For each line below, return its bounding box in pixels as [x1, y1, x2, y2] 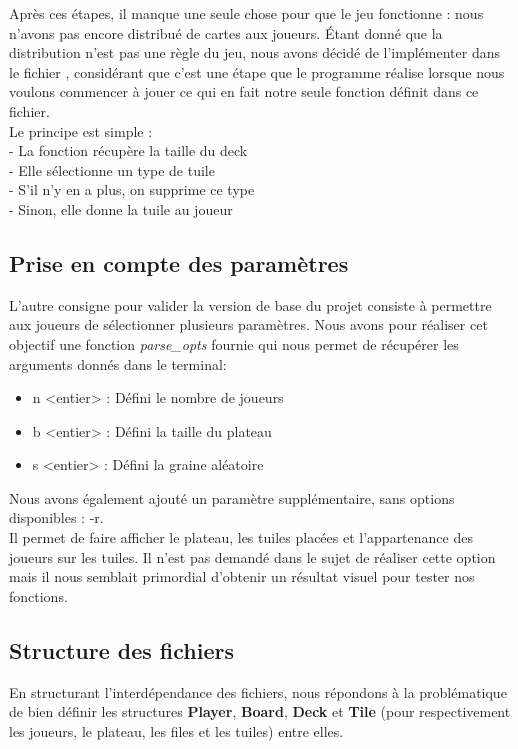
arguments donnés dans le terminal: [9, 353, 227, 374]
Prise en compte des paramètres [9, 247, 349, 278]
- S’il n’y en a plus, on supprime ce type [9, 179, 255, 200]
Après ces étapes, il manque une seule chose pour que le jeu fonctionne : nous [9, 3, 484, 23]
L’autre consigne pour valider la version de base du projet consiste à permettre [9, 294, 492, 315]
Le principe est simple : [9, 120, 153, 141]
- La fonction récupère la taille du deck [9, 140, 248, 161]
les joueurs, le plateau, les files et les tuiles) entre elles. [9, 720, 344, 741]
